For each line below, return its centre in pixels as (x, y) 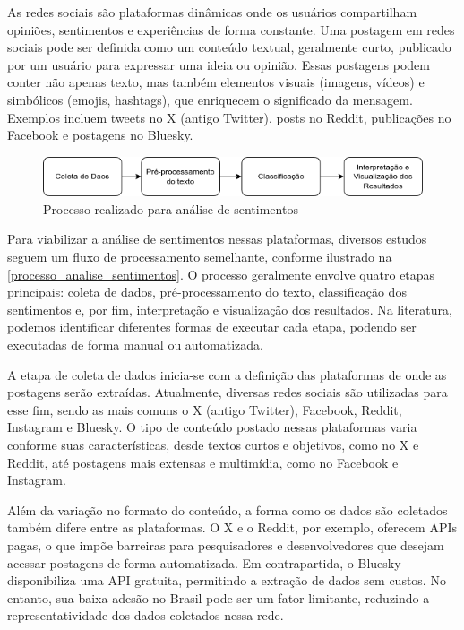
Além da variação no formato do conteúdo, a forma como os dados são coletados (228, 509)
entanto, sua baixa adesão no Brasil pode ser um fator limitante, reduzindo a (219, 597)
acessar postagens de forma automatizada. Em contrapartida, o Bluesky (204, 562)
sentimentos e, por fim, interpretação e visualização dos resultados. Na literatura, (230, 309)
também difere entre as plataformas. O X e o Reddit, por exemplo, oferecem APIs (232, 527)
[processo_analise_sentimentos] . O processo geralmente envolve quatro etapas (221, 274)
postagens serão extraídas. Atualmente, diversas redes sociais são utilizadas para (228, 392)
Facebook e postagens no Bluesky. (100, 135)
